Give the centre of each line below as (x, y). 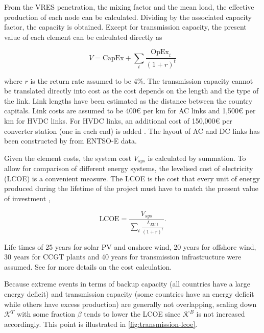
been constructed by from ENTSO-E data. (70, 141)
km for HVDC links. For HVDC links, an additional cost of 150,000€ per (118, 120)
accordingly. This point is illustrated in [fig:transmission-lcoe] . (101, 324)
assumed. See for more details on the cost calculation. (88, 266)
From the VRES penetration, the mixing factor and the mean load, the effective (129, 7)
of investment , (27, 198)
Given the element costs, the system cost (68, 158)
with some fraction (46, 314)
